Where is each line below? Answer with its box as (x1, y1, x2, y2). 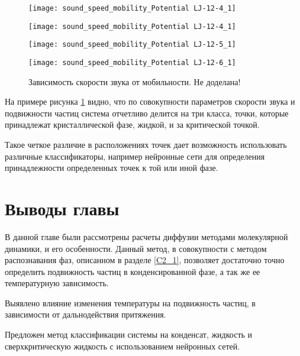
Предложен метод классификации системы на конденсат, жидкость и (5, 328, 253, 341)
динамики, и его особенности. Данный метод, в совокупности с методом (5, 242, 267, 254)
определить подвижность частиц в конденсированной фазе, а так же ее (5, 265, 260, 277)
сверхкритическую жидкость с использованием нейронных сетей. (5, 339, 240, 352)
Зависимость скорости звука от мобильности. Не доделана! (28, 75, 241, 88)
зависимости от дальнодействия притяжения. (5, 308, 166, 321)
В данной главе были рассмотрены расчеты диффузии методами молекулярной (5, 230, 288, 242)
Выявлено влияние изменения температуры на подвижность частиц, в (5, 296, 256, 309)
